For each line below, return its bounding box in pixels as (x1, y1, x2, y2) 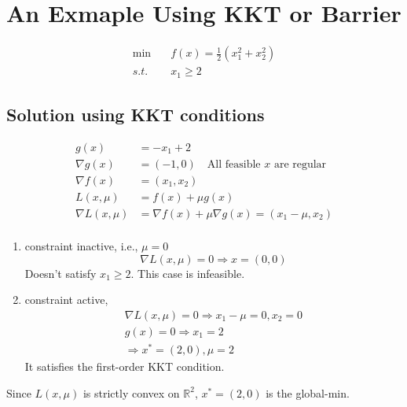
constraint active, (24, 291, 108, 308)
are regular (273, 158, 327, 170)
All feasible (207, 158, 261, 170)
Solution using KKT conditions (6, 102, 265, 127)
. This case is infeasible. (130, 265, 245, 281)
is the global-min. (266, 384, 350, 401)
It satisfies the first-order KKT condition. (24, 357, 225, 374)
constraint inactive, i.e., (24, 238, 138, 254)
